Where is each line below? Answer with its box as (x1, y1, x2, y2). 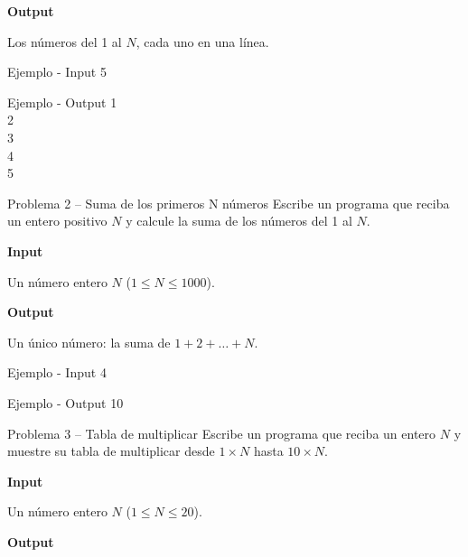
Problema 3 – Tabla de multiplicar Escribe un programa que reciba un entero (7, 423, 436, 442)
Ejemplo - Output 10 (7, 393, 124, 412)
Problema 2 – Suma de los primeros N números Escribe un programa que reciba (7, 193, 450, 212)
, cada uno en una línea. (136, 32, 269, 51)
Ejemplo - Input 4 (7, 363, 107, 382)
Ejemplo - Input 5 (7, 62, 107, 81)
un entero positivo (7, 211, 108, 230)
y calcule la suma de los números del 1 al (126, 211, 352, 230)
